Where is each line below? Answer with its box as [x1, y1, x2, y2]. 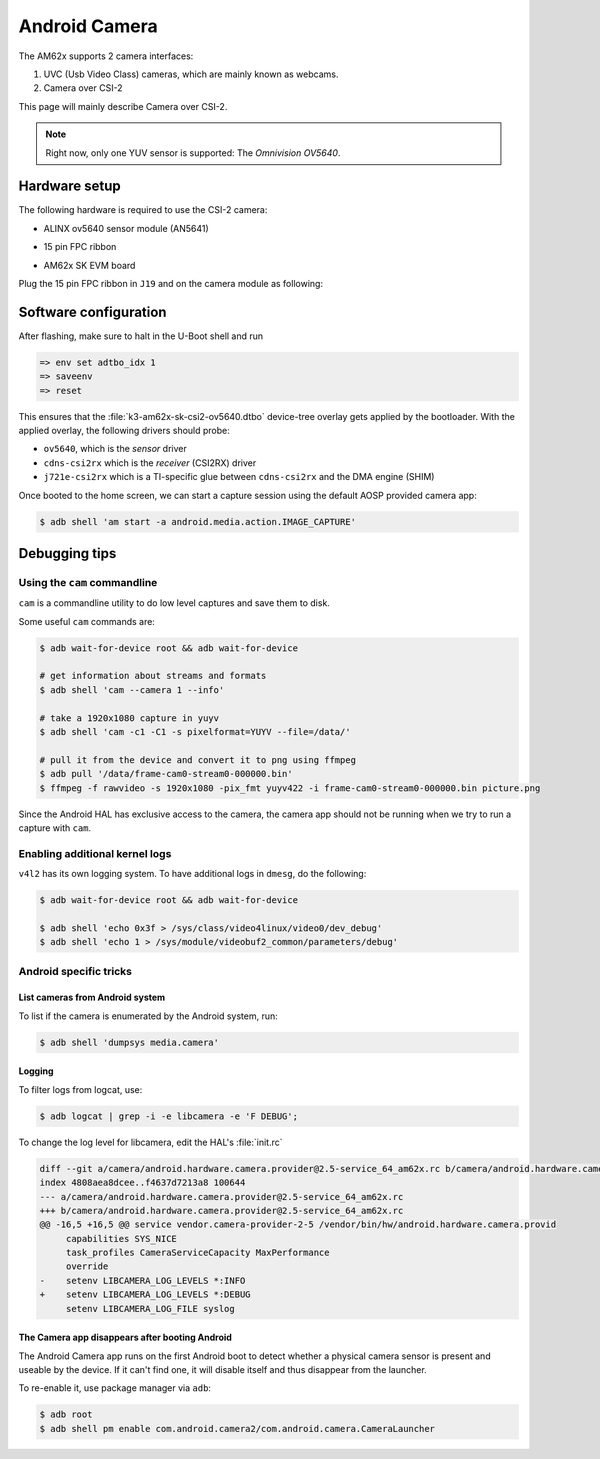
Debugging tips [18, 545, 117, 562]
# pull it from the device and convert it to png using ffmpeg [39, 754, 357, 765]
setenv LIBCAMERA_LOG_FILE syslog [65, 1303, 235, 1314]
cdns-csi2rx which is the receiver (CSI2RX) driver [43, 456, 257, 469]
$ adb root [39, 1409, 93, 1420]
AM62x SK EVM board [43, 259, 136, 271]
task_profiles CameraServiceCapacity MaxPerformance [65, 1247, 330, 1259]
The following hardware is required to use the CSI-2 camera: [18, 204, 268, 216]
